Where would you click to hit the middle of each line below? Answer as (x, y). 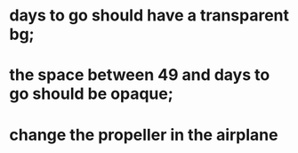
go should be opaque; (91, 94)
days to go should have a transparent (149, 16)
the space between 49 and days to (140, 75)
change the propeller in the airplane (144, 135)
